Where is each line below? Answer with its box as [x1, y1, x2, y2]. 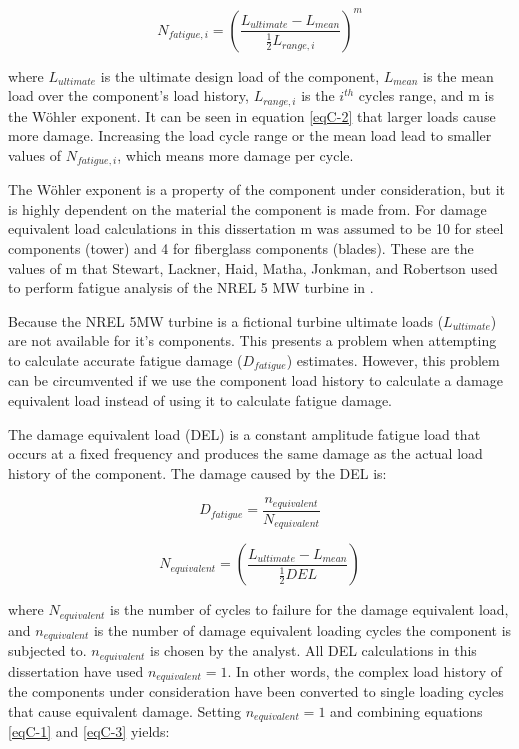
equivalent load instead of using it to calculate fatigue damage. [8, 389, 392, 410]
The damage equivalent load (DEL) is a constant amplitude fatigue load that [8, 423, 481, 444]
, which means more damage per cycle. [117, 144, 354, 165]
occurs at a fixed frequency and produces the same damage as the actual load [8, 443, 483, 464]
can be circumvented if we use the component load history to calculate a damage [8, 370, 503, 391]
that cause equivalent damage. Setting [8, 700, 242, 721]
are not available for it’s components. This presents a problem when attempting [8, 330, 497, 351]
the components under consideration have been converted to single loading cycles [8, 681, 504, 702]
